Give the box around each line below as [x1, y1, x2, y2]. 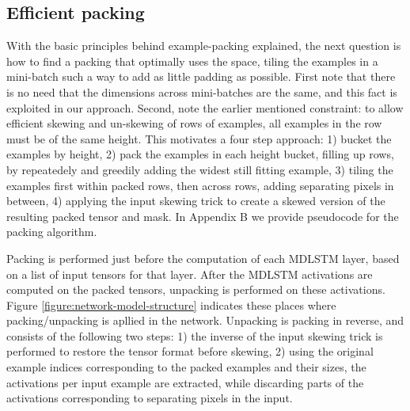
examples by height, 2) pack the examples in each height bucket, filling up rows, [6, 146, 394, 162]
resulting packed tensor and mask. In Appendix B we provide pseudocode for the [6, 207, 399, 224]
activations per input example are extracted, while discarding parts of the [6, 374, 364, 390]
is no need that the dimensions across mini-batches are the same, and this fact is [6, 83, 397, 100]
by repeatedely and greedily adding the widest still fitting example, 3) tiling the [6, 161, 393, 177]
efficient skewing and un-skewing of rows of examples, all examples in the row [6, 115, 382, 131]
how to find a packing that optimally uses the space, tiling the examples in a [6, 52, 378, 69]
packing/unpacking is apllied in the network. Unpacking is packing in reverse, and [6, 312, 404, 329]
